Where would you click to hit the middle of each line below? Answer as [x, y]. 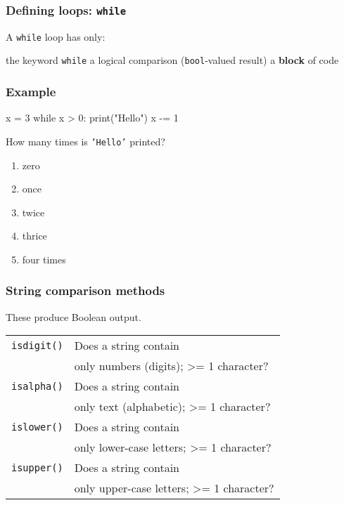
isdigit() [37, 345]
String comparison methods [85, 290]
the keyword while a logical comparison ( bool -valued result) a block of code [172, 60]
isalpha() [37, 386]
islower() [37, 427]
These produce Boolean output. [74, 316]
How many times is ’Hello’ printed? [85, 141]
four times [44, 259]
